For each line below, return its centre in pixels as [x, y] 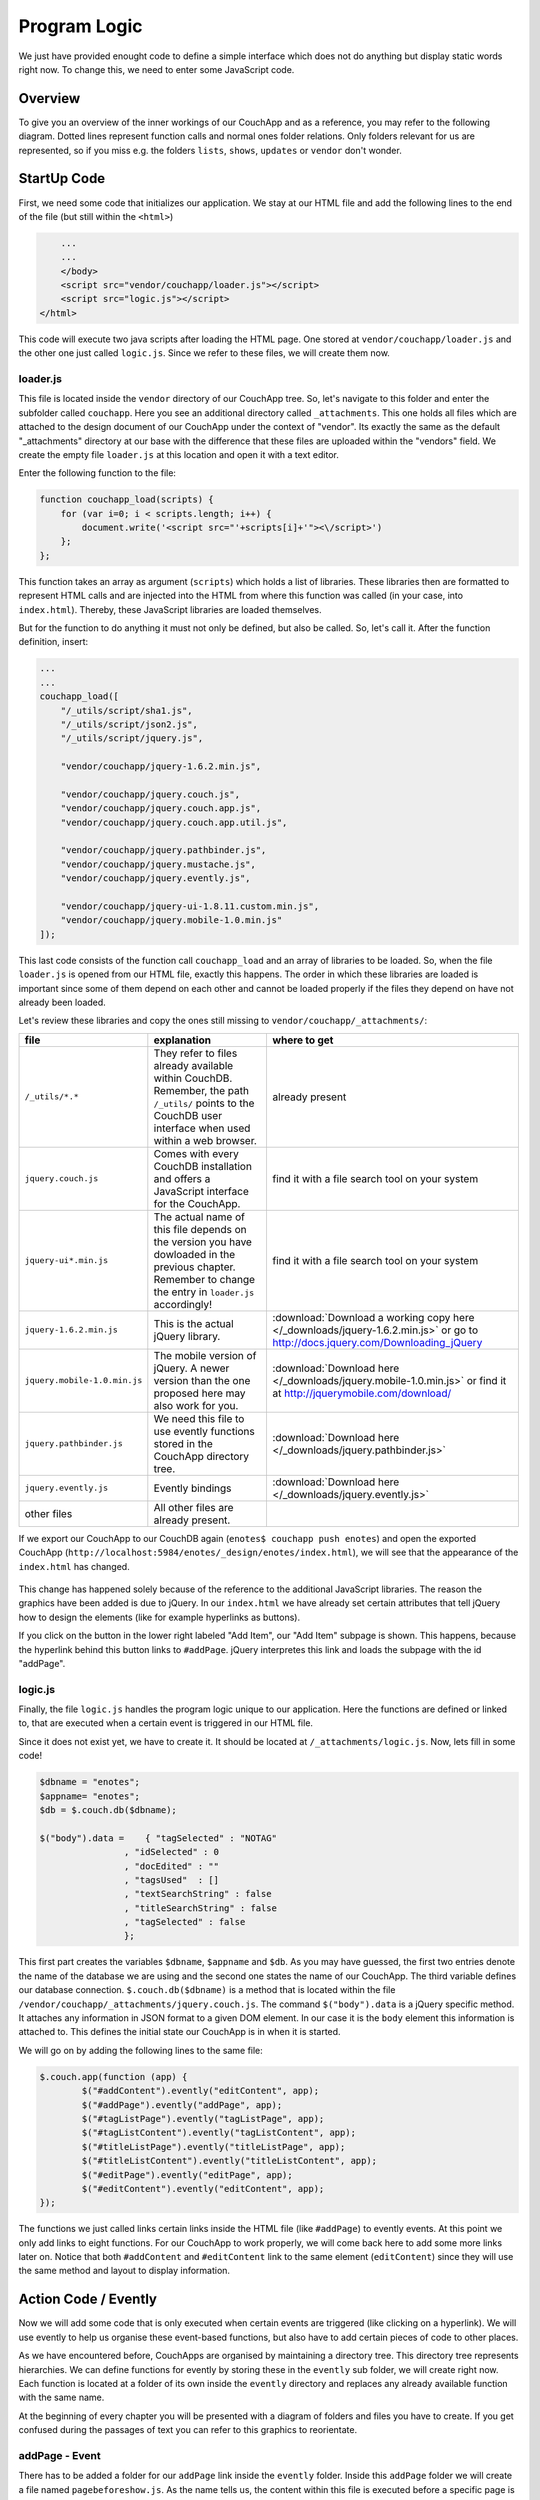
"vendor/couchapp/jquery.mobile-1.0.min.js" [171, 920]
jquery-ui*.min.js [66, 1260]
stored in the [183, 1443]
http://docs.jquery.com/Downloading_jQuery [377, 1342]
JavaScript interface [201, 1191]
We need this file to [199, 1418]
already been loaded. [62, 1002]
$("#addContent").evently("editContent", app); [200, 2091]
